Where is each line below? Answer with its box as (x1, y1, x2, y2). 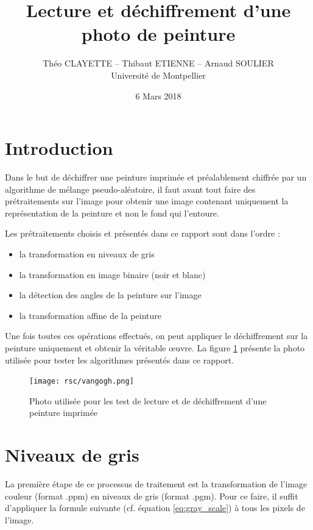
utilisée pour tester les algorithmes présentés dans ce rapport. (5, 353, 234, 366)
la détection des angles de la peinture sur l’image (19, 288, 202, 301)
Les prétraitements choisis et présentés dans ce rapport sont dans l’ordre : (5, 227, 280, 240)
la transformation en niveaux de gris (19, 248, 155, 260)
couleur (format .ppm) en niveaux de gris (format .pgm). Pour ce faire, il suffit (5, 489, 298, 502)
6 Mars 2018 (135, 89, 181, 102)
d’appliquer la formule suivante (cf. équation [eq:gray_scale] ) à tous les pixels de (5, 501, 305, 514)
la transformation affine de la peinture (19, 309, 161, 321)
